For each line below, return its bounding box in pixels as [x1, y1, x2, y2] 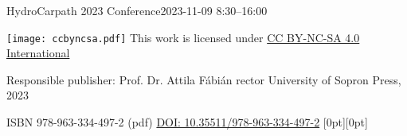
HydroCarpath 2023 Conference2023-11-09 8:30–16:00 [6, 2, 268, 18]
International [6, 45, 70, 61]
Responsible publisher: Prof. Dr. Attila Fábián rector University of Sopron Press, [6, 71, 401, 87]
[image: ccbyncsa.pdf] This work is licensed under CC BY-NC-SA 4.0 [6, 29, 360, 45]
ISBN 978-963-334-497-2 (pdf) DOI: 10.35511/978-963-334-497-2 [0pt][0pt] [6, 114, 368, 130]
